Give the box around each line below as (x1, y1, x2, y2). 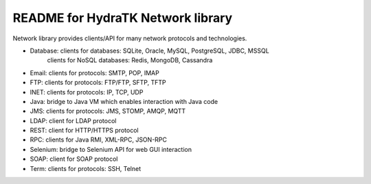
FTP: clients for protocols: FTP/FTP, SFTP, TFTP (30, 79, 166, 87)
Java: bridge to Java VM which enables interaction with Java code (30, 97, 218, 105)
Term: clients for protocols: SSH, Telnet (30, 164, 142, 172)
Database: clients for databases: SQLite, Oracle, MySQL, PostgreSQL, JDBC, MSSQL (30, 47, 269, 55)
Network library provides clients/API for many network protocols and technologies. (12, 34, 247, 42)
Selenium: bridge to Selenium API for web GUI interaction (30, 145, 192, 153)
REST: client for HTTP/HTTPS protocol (30, 127, 139, 135)
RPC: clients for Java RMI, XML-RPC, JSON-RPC (30, 135, 168, 144)
